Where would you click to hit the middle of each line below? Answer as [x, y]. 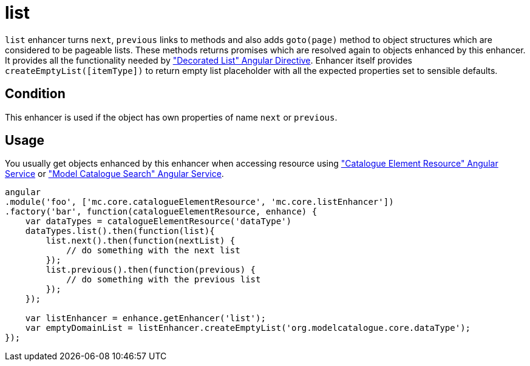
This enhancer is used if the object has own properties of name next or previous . [171, 117]
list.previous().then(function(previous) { [151, 270]
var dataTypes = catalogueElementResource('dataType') [158, 221]
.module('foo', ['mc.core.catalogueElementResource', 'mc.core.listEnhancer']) [199, 202]
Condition [35, 94]
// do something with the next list [153, 251]
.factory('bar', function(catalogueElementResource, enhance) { [161, 212]
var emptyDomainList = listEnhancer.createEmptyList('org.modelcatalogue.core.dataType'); [248, 328]
